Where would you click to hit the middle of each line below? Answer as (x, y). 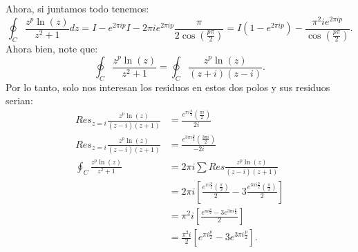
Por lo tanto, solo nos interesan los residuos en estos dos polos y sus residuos (168, 87)
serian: (19, 100)
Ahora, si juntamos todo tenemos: (77, 8)
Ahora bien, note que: (52, 48)
